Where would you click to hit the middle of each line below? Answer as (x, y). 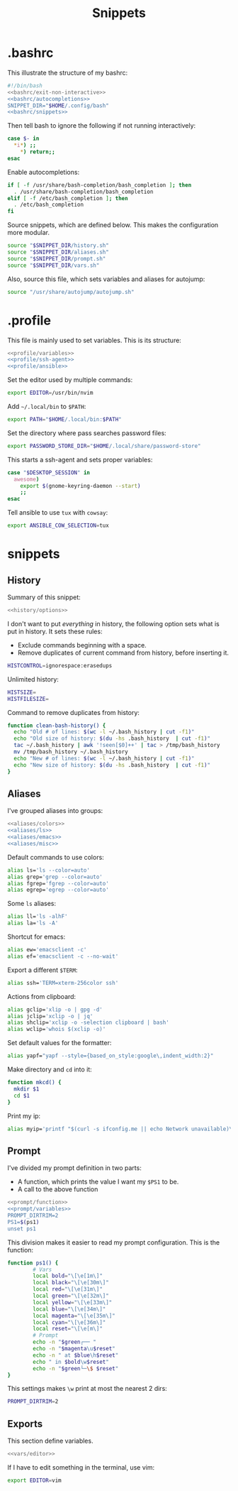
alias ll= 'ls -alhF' (38, 917)
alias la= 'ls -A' (33, 923)
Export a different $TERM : (42, 970)
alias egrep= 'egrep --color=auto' (58, 890)
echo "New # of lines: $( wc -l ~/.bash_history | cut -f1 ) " (104, 758)
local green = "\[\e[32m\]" (71, 1296)
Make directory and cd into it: (50, 1069)
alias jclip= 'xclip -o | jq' (50, 1016)
